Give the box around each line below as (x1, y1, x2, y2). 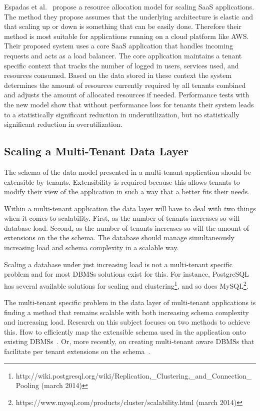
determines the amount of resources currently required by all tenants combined (4, 79, 246, 90)
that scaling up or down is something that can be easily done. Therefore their (4, 21, 241, 31)
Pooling (15, 380, 39, 391)
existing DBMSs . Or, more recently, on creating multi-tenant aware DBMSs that (4, 336, 254, 347)
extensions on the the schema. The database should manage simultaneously (4, 232, 234, 243)
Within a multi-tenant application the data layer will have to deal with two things (4, 203, 256, 213)
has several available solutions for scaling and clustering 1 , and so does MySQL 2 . (4, 279, 248, 291)
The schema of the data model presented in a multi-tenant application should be (4, 166, 251, 177)
